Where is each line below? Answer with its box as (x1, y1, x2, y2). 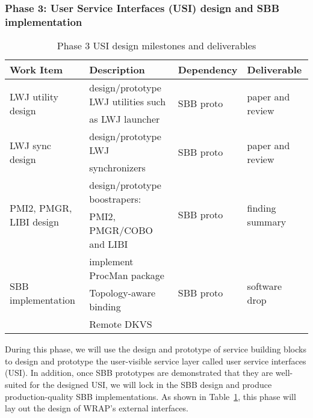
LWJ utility (10, 89, 58, 103)
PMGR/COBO (89, 223, 153, 238)
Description (89, 63, 145, 77)
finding (247, 200, 276, 215)
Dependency (178, 63, 238, 77)
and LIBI (89, 237, 128, 251)
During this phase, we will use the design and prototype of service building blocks (5, 343, 306, 355)
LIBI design (10, 214, 59, 229)
